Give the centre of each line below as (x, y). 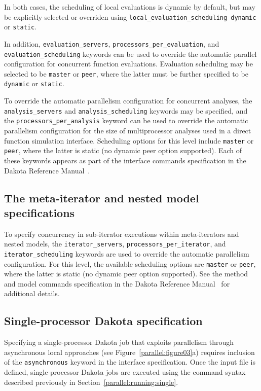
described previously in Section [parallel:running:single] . (91, 382)
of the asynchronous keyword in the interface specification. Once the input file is (130, 362)
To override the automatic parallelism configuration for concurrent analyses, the (128, 101)
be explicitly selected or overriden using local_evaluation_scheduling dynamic (130, 16)
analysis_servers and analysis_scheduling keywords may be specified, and (126, 110)
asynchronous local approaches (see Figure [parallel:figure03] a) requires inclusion (129, 352)
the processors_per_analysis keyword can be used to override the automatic (126, 120)
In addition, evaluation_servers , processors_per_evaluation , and (112, 43)
